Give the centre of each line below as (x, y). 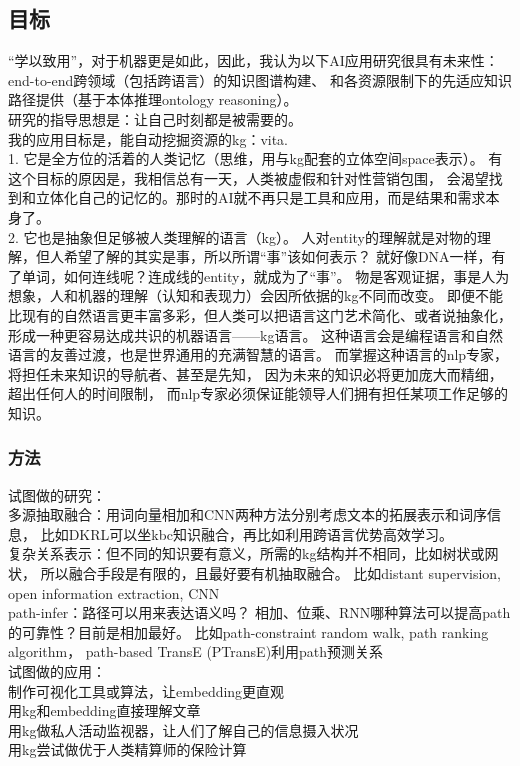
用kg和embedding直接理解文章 (104, 710)
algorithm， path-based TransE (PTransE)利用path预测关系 (196, 651)
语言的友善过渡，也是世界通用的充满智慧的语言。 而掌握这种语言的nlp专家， (258, 354)
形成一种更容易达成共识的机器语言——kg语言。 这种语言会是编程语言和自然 (256, 334)
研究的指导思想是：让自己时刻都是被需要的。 (155, 118)
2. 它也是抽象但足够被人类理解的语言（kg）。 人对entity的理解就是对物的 (242, 236)
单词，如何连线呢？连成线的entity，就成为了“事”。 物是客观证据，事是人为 (265, 275)
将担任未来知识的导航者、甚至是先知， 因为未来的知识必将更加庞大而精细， (255, 373)
